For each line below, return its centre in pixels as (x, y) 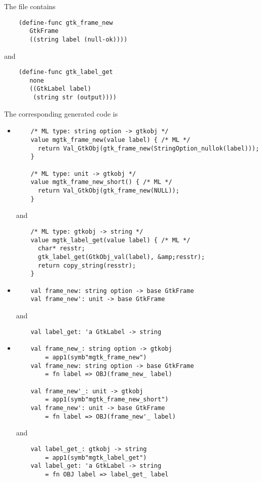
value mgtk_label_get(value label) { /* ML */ (110, 240)
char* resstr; (61, 249)
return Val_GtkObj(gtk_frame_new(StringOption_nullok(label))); (148, 148)
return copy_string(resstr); (87, 265)
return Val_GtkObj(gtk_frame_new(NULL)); (108, 190)
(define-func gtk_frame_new (66, 23)
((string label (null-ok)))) (79, 39)
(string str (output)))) (75, 98)
